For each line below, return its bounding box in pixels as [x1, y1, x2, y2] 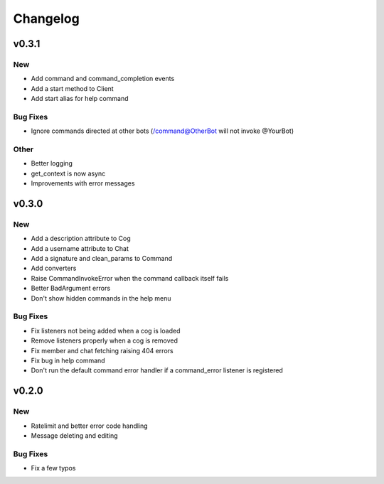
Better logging [31, 159, 73, 168]
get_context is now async [31, 169, 106, 178]
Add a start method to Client [31, 84, 114, 92]
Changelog [13, 11, 80, 26]
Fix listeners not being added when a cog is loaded [31, 326, 181, 335]
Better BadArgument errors [31, 284, 110, 293]
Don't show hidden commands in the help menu [31, 294, 171, 302]
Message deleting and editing [31, 431, 118, 440]
